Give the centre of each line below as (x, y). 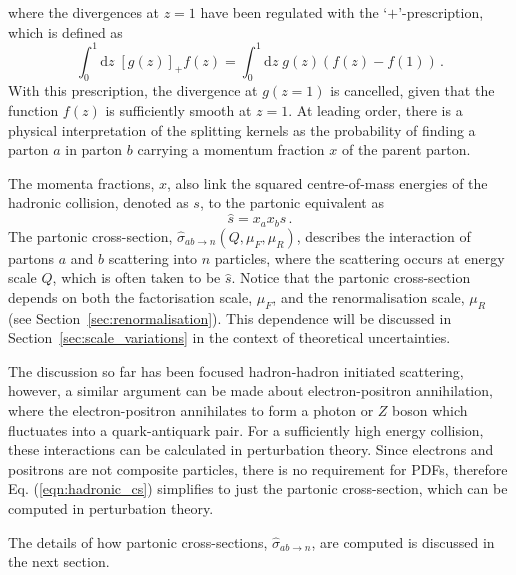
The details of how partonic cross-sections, (138, 541)
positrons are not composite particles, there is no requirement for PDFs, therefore (258, 468)
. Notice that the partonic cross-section (351, 277)
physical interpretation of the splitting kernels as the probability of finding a (242, 129)
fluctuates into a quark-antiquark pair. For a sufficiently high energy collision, (246, 429)
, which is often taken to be (136, 277)
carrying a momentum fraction (231, 149)
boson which (430, 410)
